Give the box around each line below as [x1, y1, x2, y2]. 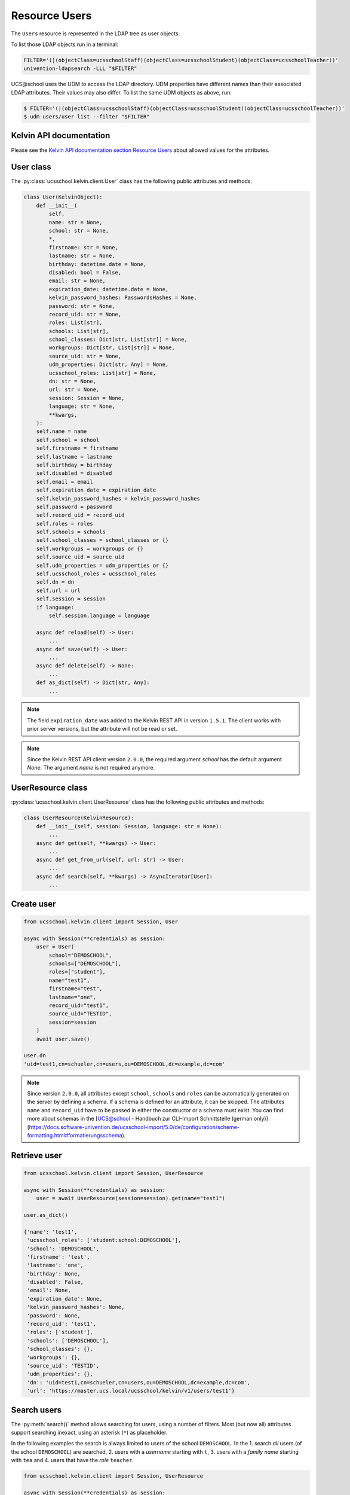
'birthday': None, [27, 1270, 81, 1277]
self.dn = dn [36, 579, 75, 585]
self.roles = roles [36, 520, 94, 527]
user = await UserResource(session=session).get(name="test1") [36, 1195, 226, 1202]
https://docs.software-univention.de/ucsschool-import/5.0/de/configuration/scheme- [29, 1123, 240, 1130]
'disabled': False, [27, 1279, 84, 1286]
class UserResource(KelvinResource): [23, 814, 134, 822]
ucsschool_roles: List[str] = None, [48, 370, 156, 376]
